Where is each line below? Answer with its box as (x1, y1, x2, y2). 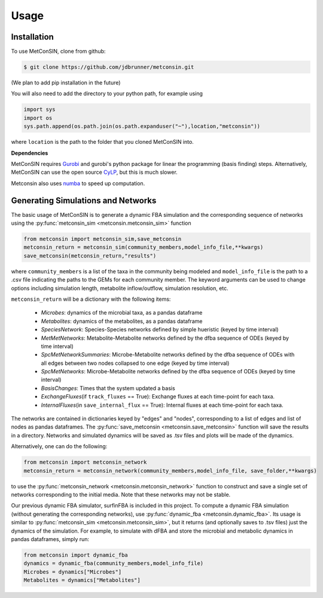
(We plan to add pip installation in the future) (11, 79, 121, 86)
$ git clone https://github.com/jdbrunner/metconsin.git (23, 64, 194, 71)
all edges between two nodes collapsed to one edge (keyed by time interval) (41, 360, 230, 367)
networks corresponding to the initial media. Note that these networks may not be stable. (11, 491, 231, 498)
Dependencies (11, 149, 48, 156)
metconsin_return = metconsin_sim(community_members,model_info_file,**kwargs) (23, 244, 264, 251)
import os (23, 114, 53, 121)
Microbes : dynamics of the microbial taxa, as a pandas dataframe (41, 309, 203, 316)
